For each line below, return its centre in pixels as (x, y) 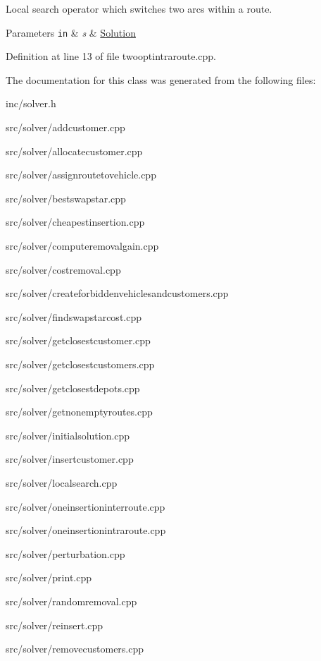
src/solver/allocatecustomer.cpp (74, 151)
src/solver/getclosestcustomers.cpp (80, 364)
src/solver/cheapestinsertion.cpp (75, 222)
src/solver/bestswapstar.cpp (66, 198)
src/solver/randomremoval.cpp (71, 601)
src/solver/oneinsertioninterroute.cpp (86, 506)
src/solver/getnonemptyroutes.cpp (79, 412)
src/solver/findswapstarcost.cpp (74, 316)
